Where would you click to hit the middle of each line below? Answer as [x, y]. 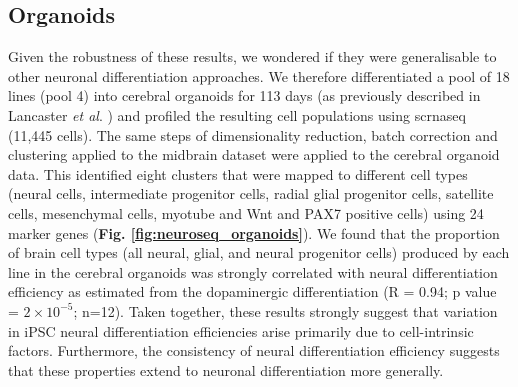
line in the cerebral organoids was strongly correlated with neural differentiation [253, 271]
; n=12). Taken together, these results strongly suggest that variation [285, 310]
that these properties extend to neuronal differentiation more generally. [226, 369]
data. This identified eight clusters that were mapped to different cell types [238, 173]
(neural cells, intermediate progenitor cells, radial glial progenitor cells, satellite [251, 193]
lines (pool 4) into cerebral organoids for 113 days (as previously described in [244, 95]
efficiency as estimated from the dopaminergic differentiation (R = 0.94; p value [252, 291]
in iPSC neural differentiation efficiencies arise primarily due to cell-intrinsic [241, 330]
